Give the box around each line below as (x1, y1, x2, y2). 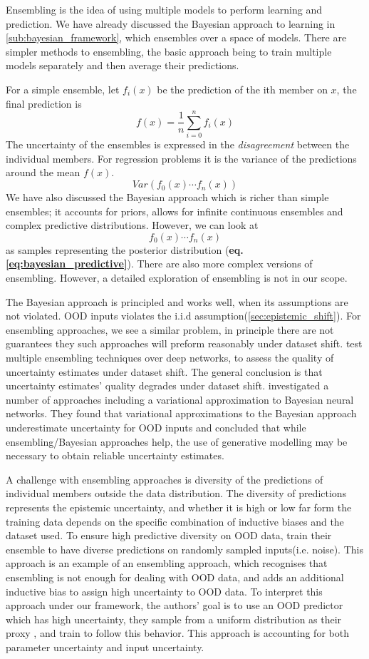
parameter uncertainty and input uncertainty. (6, 639, 204, 654)
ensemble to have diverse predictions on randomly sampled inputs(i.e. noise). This (6, 541, 363, 556)
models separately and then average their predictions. (6, 58, 239, 73)
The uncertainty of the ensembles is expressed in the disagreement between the (6, 137, 350, 152)
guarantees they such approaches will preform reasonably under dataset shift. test (6, 336, 363, 351)
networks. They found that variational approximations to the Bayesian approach (6, 406, 357, 421)
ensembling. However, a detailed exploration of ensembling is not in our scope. (6, 270, 348, 285)
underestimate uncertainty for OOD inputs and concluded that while (6, 419, 306, 434)
